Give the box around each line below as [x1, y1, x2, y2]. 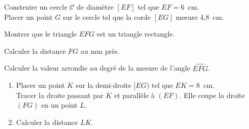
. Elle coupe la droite [179, 89, 245, 100]
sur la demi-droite [76, 80, 132, 90]
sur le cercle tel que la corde [63, 11, 151, 22]
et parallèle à [114, 89, 155, 100]
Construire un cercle [4, 2, 67, 12]
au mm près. [81, 45, 120, 56]
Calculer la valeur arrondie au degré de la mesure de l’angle [4, 62, 190, 73]
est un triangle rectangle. [96, 28, 175, 39]
